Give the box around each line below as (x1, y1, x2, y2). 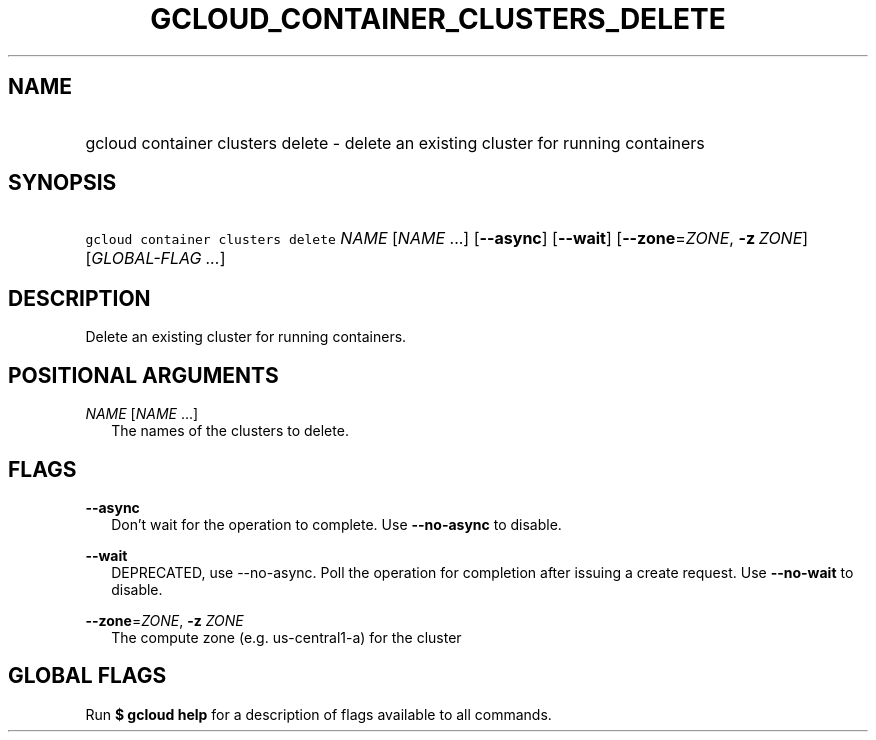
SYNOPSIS (8, 170, 117, 196)
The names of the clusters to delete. (111, 422, 349, 440)
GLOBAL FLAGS (8, 663, 167, 689)
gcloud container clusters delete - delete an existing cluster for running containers (85, 132, 705, 153)
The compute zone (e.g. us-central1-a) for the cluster (111, 628, 462, 646)
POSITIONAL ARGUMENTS (8, 362, 279, 388)
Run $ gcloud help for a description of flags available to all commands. (85, 705, 552, 723)
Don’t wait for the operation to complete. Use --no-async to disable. (111, 515, 562, 533)
